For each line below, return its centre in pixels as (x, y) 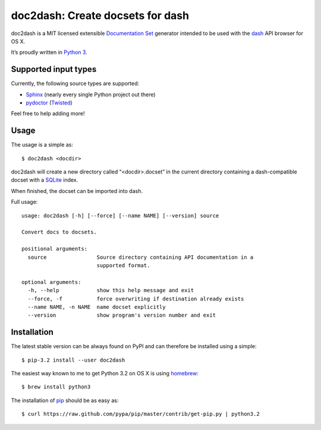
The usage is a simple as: (42, 145)
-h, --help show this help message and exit (111, 290)
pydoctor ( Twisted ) (49, 103)
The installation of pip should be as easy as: (65, 400)
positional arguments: (55, 249)
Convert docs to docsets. (59, 232)
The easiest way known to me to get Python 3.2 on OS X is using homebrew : (105, 374)
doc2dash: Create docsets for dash (100, 15)
